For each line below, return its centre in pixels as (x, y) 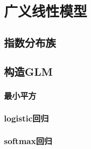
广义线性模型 (46, 11)
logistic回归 (26, 118)
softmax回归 (28, 140)
